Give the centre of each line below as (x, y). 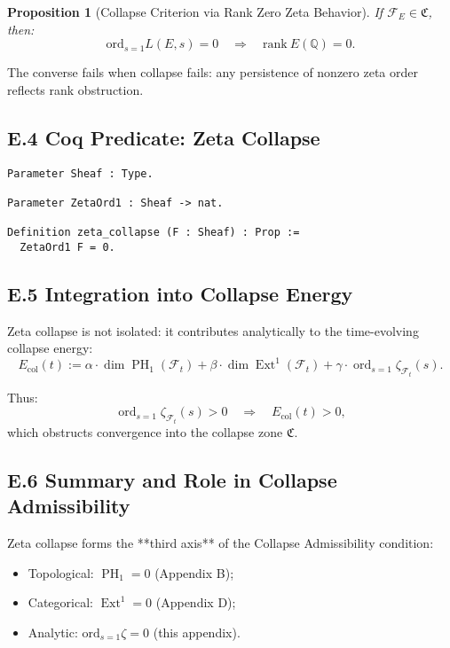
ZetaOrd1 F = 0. (67, 247)
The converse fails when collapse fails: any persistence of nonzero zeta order (213, 72)
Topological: (61, 572)
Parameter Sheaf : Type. (80, 173)
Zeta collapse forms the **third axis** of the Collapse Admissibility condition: (221, 543)
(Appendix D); (196, 602)
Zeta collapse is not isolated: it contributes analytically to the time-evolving (213, 330)
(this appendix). (197, 632)
